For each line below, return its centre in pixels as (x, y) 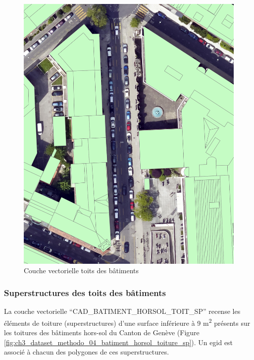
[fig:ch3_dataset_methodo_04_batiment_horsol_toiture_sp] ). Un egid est (119, 342)
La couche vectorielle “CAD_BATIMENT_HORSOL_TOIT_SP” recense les (122, 311)
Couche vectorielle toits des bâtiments (81, 270)
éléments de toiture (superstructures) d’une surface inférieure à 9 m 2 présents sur (127, 322)
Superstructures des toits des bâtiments (85, 292)
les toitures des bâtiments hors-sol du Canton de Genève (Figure (102, 332)
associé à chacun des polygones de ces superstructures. (87, 352)
